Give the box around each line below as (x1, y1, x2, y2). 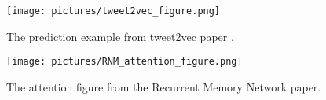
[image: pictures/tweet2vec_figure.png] (6, 6, 221, 17)
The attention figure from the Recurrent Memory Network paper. (6, 78, 321, 94)
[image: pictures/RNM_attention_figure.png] (6, 56, 243, 68)
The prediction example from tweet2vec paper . (6, 28, 234, 44)
